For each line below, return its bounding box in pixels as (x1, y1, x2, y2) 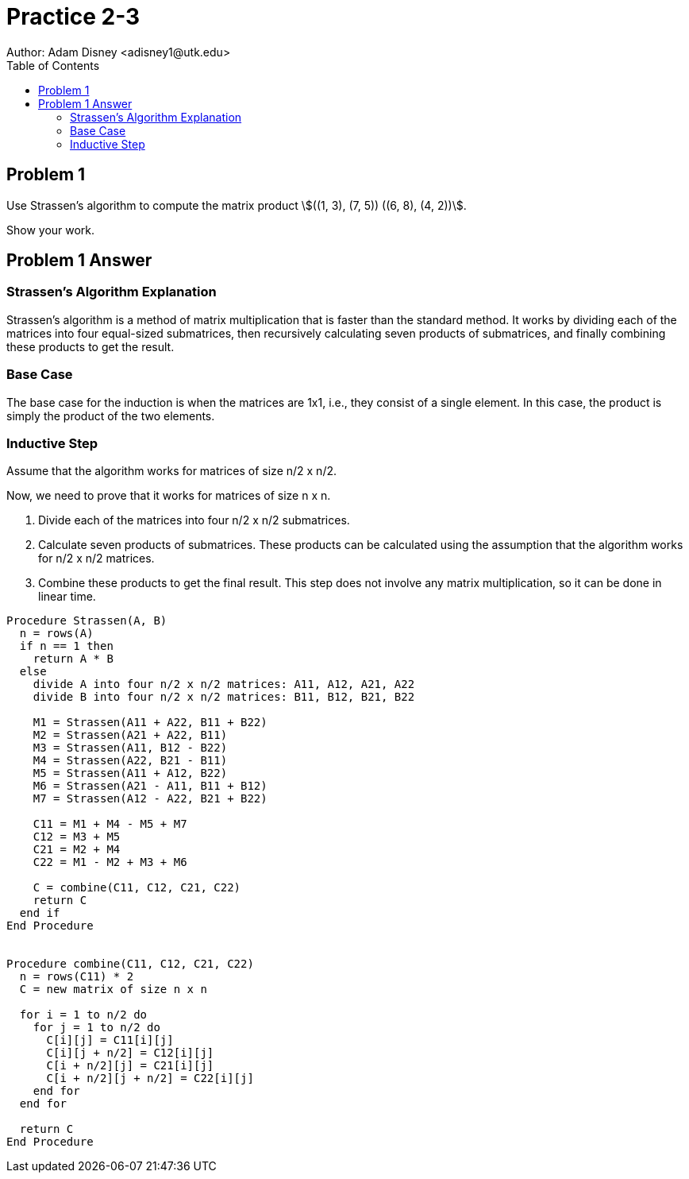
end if (19, 906, 60, 920)
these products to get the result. (6, 339, 175, 354)
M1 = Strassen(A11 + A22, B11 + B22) (33, 716, 268, 729)
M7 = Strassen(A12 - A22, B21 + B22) (33, 792, 268, 806)
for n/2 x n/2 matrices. (38, 551, 155, 566)
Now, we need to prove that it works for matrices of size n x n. (6, 489, 331, 503)
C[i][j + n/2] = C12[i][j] (46, 1046, 214, 1060)
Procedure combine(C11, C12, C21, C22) (6, 957, 254, 971)
